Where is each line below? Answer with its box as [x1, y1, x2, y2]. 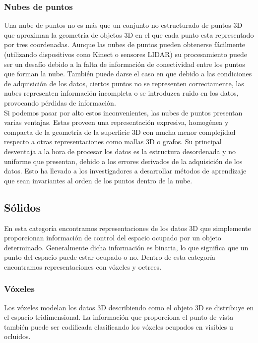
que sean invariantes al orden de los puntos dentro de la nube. [4, 175, 193, 185]
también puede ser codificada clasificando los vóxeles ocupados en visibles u [4, 321, 233, 332]
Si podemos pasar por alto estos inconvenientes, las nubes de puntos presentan [4, 107, 243, 117]
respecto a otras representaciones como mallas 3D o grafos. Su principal [4, 136, 222, 147]
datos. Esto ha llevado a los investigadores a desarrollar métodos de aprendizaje [4, 166, 247, 176]
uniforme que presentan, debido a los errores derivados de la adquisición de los [4, 156, 243, 166]
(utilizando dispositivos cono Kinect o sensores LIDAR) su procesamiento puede [4, 49, 248, 59]
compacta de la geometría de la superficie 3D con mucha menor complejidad [4, 126, 236, 137]
